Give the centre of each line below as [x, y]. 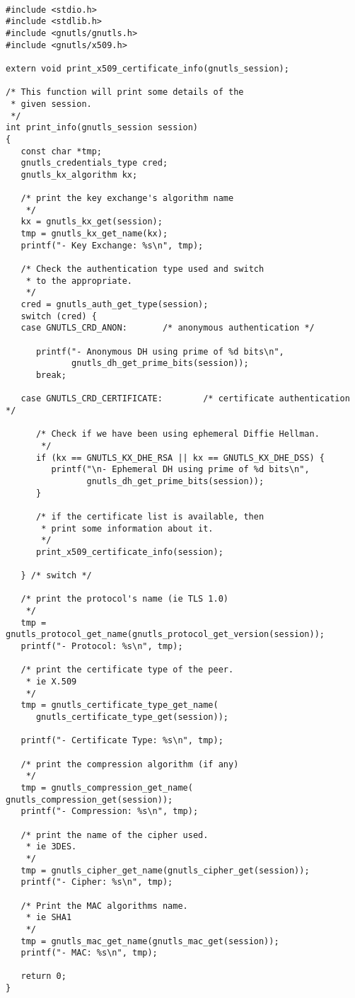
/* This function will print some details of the [125, 92]
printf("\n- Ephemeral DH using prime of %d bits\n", [180, 470]
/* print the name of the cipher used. [115, 835]
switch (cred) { [59, 316]
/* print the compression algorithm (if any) [130, 764]
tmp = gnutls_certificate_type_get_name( [120, 705]
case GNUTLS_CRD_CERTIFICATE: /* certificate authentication [185, 399]
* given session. [51, 104]
